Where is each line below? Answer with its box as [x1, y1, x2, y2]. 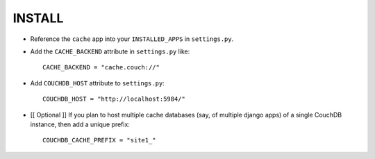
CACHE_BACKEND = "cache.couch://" [42, 63, 160, 72]
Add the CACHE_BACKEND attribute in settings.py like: [30, 47, 190, 56]
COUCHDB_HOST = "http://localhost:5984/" [42, 95, 185, 103]
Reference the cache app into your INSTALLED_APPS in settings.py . [30, 35, 234, 43]
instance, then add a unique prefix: [30, 120, 130, 128]
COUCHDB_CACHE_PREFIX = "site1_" [42, 136, 156, 144]
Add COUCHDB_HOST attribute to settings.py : [30, 78, 165, 87]
